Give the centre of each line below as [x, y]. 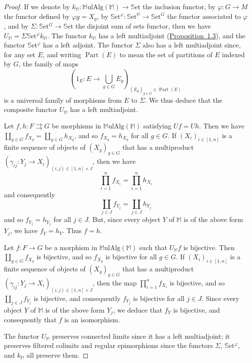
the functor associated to [204, 16]
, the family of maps [48, 64]
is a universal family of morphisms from [63, 100]
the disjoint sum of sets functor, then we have [143, 26]
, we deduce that [138, 309]
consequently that [30, 320]
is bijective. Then [209, 247]
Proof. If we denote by [37, 6]
